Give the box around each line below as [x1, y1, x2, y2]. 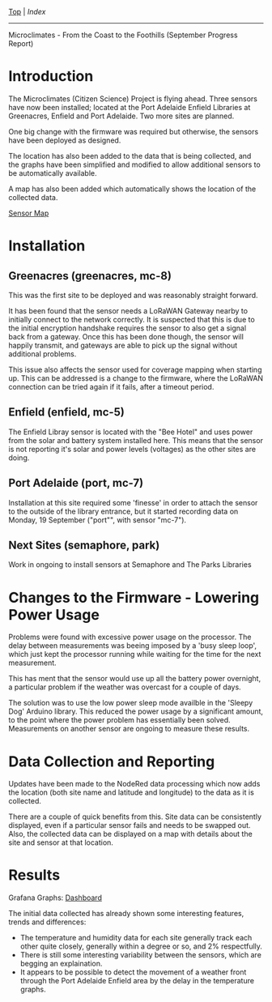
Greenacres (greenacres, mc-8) [8, 269, 172, 283]
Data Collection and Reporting [8, 753, 215, 770]
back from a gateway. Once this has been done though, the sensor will [8, 331, 244, 341]
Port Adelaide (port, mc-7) [8, 476, 144, 490]
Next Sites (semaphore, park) [8, 538, 160, 552]
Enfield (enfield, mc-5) [8, 405, 125, 420]
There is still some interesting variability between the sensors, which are [19, 950, 261, 960]
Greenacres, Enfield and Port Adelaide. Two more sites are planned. [8, 111, 235, 121]
